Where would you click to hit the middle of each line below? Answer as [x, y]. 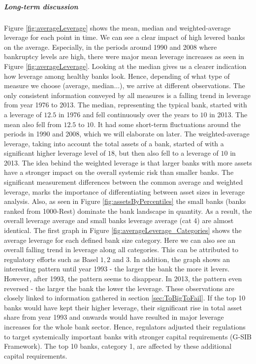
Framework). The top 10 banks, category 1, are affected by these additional [118, 346]
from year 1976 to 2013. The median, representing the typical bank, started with [126, 105]
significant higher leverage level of [55, 153]
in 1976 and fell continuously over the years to [128, 114]
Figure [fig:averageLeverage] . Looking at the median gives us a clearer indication [125, 66]
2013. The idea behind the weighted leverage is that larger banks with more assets [128, 162]
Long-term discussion [41, 6]
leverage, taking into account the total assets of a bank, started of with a [114, 143]
